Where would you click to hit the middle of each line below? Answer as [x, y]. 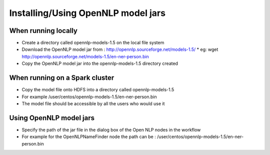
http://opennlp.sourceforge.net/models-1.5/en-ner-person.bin [85, 56]
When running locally [43, 31]
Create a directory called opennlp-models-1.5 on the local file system [93, 43]
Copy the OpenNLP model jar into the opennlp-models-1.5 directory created [100, 64]
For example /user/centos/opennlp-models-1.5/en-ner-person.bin [89, 97]
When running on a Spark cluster [62, 78]
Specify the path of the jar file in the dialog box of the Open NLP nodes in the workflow [111, 130]
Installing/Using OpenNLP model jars [87, 13]
